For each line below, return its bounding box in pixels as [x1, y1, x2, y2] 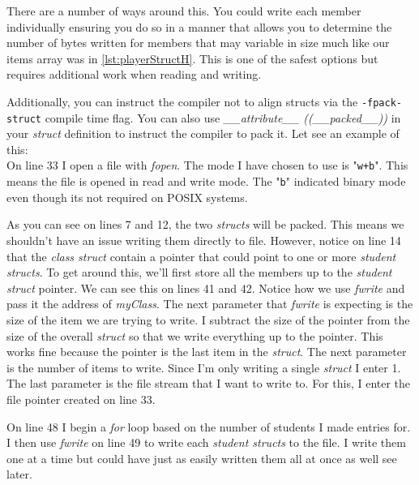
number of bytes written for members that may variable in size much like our [6, 34, 390, 51]
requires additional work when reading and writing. [6, 66, 262, 83]
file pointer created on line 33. [6, 390, 156, 407]
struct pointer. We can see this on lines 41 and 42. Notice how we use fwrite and [6, 279, 405, 296]
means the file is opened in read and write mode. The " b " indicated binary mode [6, 173, 406, 190]
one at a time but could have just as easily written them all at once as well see [6, 449, 397, 466]
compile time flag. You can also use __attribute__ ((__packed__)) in [45, 109, 401, 126]
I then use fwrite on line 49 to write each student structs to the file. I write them [6, 434, 406, 451]
